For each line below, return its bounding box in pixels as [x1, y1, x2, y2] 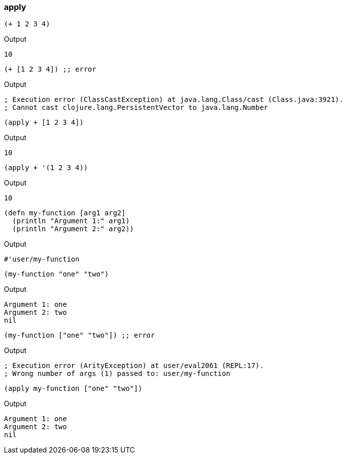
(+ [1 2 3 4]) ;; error [4, 65, 96, 74]
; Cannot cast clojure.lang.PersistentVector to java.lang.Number [4, 103, 268, 112]
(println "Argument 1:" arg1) [12, 217, 130, 225]
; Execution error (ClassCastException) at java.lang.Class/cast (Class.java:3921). [4, 95, 344, 104]
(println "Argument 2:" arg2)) [12, 225, 134, 233]
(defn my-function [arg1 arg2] [4, 209, 126, 217]
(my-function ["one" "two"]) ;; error [4, 331, 155, 340]
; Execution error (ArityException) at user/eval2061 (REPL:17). [4, 362, 264, 370]
